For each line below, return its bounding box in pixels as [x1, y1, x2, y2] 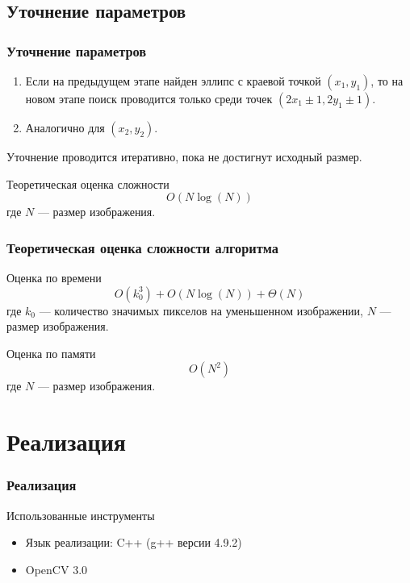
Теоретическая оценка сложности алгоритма [6, 237, 279, 257]
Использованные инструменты [6, 506, 155, 523]
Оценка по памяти [6, 344, 96, 361]
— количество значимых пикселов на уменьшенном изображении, [39, 302, 363, 319]
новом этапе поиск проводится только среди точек [25, 90, 273, 106]
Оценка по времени [6, 269, 102, 285]
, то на [370, 73, 404, 89]
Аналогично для [25, 119, 105, 135]
